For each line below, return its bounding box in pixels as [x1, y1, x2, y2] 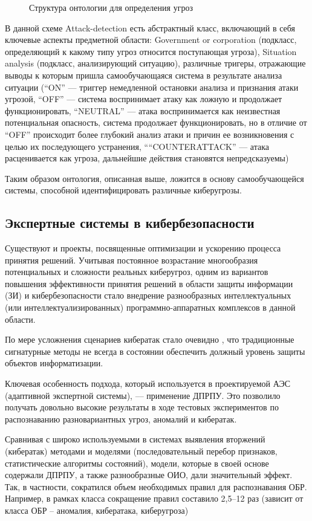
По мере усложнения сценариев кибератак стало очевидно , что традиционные [5, 333, 294, 346]
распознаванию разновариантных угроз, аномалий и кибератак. [5, 412, 237, 425]
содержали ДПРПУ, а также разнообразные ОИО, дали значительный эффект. [5, 468, 293, 481]
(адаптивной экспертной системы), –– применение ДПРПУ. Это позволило [5, 389, 281, 401]
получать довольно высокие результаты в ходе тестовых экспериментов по [5, 401, 279, 413]
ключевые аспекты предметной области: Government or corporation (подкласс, [5, 33, 297, 46]
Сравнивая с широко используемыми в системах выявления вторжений [5, 433, 265, 445]
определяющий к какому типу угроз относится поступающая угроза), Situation [5, 45, 297, 57]
